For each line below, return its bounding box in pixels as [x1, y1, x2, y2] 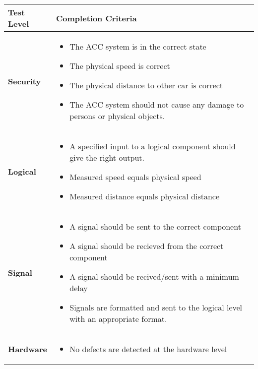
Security [8, 75, 41, 87]
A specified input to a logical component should [69, 140, 236, 152]
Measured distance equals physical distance [69, 190, 220, 202]
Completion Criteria [56, 12, 137, 24]
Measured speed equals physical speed [69, 171, 201, 183]
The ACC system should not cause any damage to [69, 99, 244, 110]
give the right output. [69, 152, 144, 163]
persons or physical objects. [69, 110, 165, 122]
